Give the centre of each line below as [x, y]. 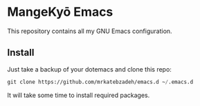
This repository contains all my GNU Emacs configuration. [90, 31]
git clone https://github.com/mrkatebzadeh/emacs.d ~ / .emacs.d [100, 82]
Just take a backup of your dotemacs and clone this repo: [89, 69]
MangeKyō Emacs [60, 12]
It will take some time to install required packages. [79, 95]
